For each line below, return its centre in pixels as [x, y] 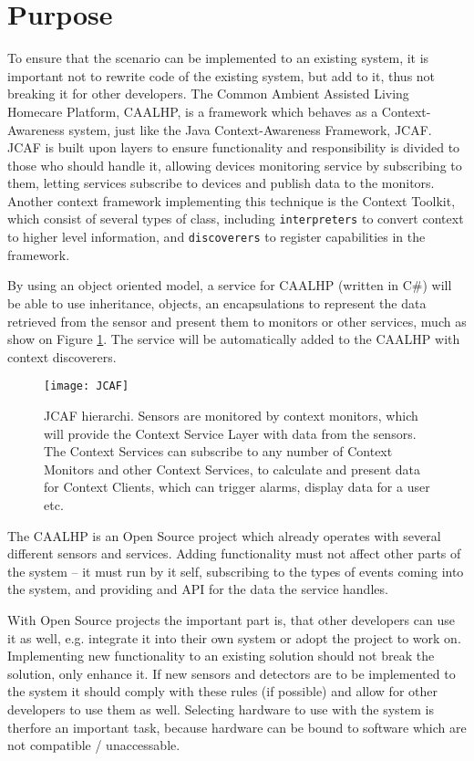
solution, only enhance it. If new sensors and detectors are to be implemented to [232, 673]
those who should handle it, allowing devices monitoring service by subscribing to [235, 165]
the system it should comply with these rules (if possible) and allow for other [222, 691]
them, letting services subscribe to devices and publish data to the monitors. [221, 183]
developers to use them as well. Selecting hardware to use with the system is [221, 709]
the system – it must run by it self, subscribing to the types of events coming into [236, 571]
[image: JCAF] [87, 386]
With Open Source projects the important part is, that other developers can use [231, 619]
